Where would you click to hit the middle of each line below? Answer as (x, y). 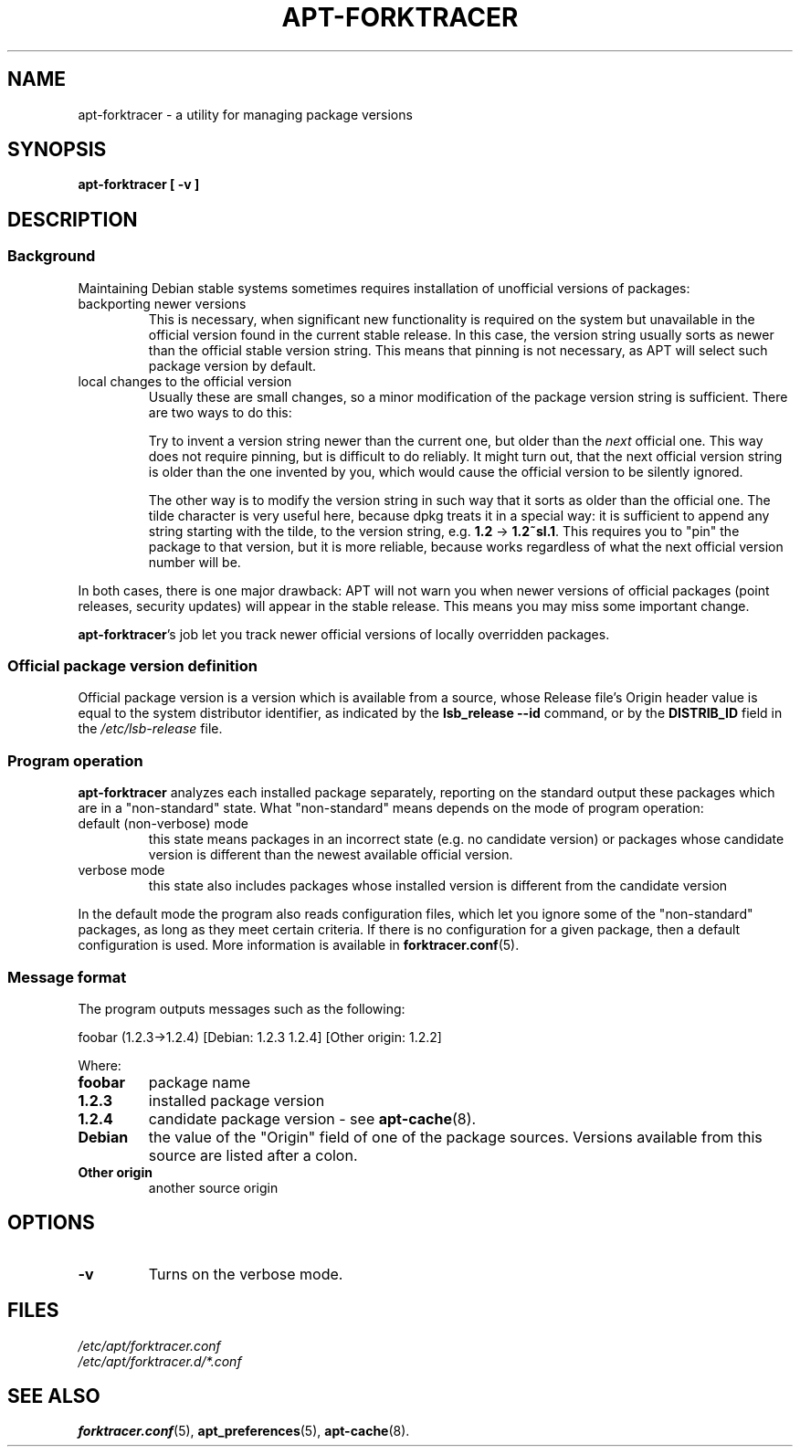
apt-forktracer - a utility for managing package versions (245, 114)
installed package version (237, 1100)
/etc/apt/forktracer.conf (149, 1345)
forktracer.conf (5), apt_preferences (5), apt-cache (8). (244, 1431)
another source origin (213, 1187)
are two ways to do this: (220, 412)
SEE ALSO (54, 1396)
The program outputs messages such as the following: (242, 1008)
